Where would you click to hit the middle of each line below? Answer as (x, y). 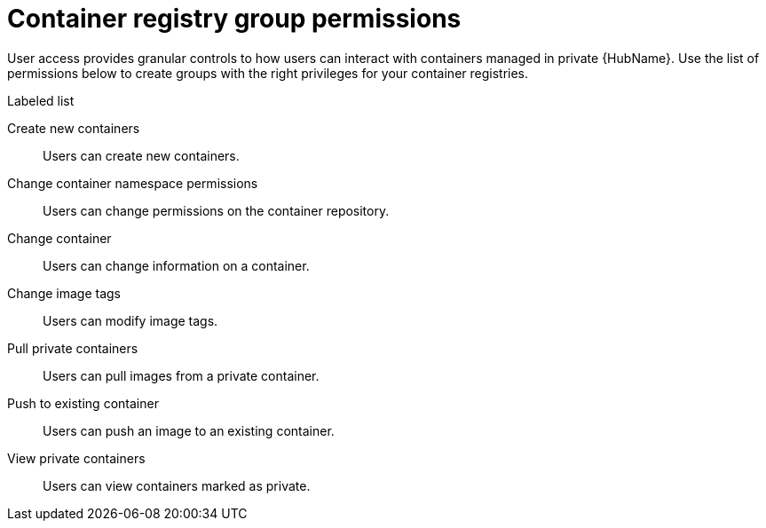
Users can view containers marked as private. (177, 485)
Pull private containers (73, 348)
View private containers (76, 458)
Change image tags (64, 293)
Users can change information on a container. (176, 265)
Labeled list (41, 100)
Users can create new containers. (141, 155)
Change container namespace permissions (133, 183)
